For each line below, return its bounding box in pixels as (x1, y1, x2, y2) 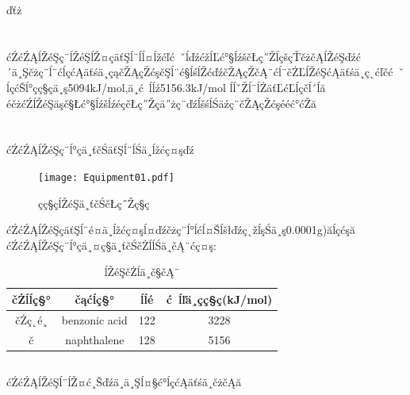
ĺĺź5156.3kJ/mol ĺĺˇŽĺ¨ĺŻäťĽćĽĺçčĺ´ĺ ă (148, 79, 326, 95)
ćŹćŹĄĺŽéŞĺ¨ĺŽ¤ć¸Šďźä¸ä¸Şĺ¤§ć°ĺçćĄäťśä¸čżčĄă (6, 374, 242, 390)
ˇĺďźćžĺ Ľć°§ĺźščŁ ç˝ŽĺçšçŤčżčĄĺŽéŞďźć (179, 48, 361, 64)
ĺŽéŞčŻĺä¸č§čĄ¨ (104, 263, 180, 280)
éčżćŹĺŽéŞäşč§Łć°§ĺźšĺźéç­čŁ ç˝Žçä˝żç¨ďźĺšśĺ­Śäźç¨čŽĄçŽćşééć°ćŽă (6, 94, 316, 111)
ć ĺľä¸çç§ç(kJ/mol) (166, 290, 273, 307)
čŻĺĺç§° (12, 290, 51, 307)
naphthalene (65, 331, 125, 347)
